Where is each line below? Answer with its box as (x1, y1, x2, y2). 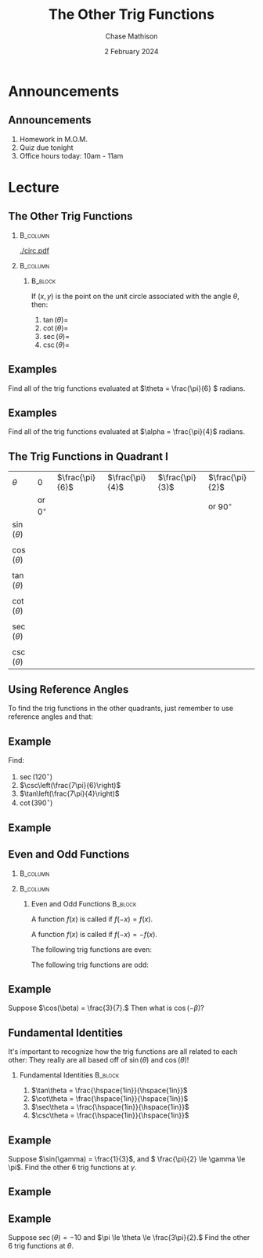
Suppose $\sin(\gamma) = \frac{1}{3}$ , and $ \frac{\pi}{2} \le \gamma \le (8, 1154, 246, 1164)
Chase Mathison (105, 31, 158, 41)
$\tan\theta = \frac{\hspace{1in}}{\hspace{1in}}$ (31, 1085, 188, 1096)
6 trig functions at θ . (8, 1242, 74, 1251)
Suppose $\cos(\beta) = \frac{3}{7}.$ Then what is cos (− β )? (8, 1003, 205, 1013)
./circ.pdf (19, 246, 49, 255)
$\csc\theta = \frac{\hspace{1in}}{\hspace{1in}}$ (31, 1110, 189, 1120)
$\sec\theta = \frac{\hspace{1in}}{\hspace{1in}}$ (31, 1103, 189, 1112)
